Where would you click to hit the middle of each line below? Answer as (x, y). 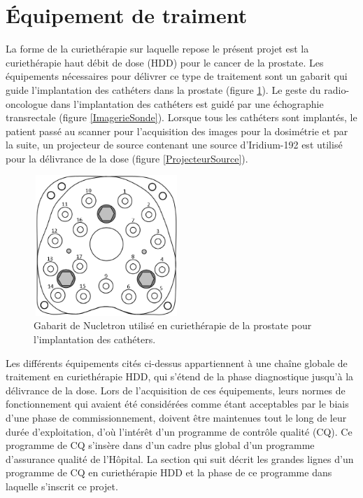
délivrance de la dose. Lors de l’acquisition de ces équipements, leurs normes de (176, 390)
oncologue (27, 103)
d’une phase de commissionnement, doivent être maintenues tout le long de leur (176, 417)
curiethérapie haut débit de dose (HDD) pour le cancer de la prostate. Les (165, 62)
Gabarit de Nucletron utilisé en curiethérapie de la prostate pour (173, 325)
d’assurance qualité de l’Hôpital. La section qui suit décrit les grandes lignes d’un (180, 458)
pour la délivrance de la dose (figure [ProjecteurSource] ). (127, 158)
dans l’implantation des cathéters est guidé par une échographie (187, 103)
